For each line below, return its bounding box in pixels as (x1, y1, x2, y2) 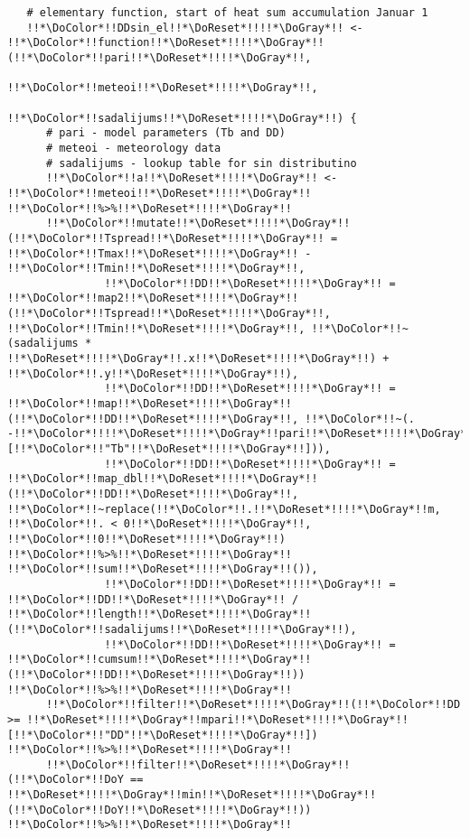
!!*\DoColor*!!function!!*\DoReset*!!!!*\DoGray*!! (7, 36, 324, 50)
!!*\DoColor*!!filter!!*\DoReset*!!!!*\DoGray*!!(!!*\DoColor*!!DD (45, 698, 461, 712)
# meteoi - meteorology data (45, 141, 221, 154)
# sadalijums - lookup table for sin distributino (45, 156, 357, 170)
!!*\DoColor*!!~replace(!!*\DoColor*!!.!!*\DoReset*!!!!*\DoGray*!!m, (7, 502, 441, 516)
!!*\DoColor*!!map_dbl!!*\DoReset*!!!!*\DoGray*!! (7, 472, 318, 486)
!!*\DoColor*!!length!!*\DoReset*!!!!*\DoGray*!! (7, 608, 312, 621)
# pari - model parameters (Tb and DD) (45, 126, 286, 140)
